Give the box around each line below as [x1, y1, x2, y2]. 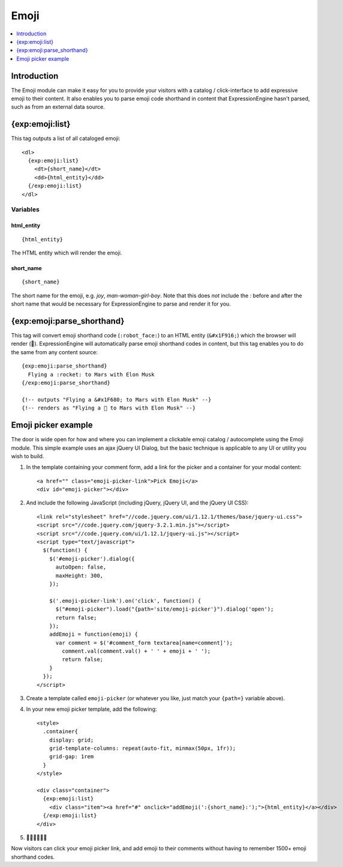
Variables [11, 205, 40, 214]
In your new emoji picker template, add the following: [26, 705, 157, 713]
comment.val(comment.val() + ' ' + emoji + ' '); [62, 648, 211, 654]
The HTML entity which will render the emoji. [11, 249, 122, 256]
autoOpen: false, [55, 564, 107, 570]
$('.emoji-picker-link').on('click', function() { [49, 597, 201, 604]
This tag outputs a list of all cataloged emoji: [11, 135, 121, 142]
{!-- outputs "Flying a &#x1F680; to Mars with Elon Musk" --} [22, 396, 212, 403]
